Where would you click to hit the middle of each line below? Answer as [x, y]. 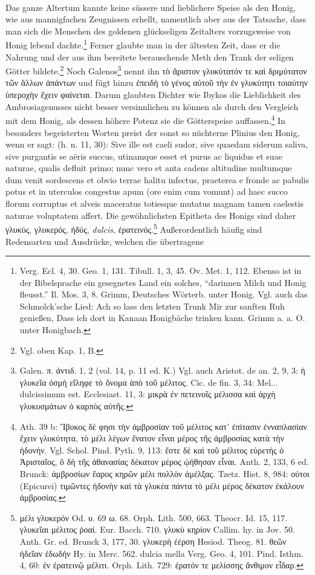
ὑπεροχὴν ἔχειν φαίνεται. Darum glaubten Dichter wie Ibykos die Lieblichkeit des [153, 95]
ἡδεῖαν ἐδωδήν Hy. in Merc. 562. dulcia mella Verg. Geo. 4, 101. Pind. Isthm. [161, 553]
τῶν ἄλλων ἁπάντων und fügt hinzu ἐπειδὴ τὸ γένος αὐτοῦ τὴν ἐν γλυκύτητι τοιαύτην [157, 83]
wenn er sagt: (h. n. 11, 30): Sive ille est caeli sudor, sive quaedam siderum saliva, [157, 144]
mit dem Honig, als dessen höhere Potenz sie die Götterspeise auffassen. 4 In [145, 119]
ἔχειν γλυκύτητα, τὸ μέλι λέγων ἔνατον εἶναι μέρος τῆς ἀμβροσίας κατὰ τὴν [152, 438]
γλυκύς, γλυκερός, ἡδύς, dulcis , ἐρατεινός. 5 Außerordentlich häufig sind [134, 228]
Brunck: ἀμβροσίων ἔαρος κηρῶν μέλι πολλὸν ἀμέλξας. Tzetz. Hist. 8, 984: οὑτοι [164, 473]
